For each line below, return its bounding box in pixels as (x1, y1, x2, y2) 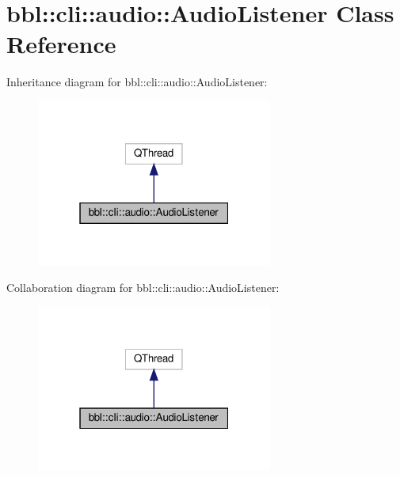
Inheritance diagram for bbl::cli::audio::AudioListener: (6, 74, 268, 90)
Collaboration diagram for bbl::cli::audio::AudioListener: (6, 279, 280, 296)
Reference (6, 28, 116, 60)
